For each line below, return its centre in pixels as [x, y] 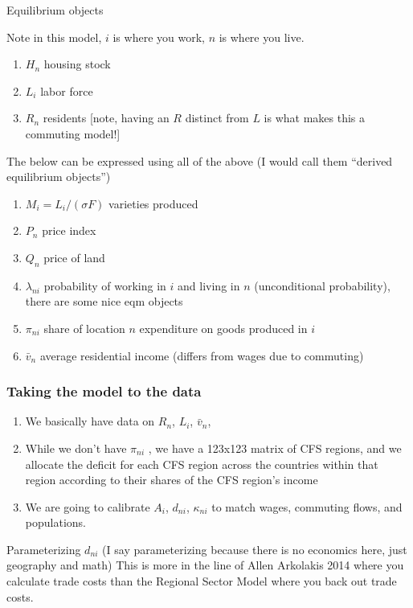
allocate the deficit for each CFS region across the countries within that [202, 464]
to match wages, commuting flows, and [307, 506]
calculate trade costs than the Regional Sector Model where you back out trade [202, 581]
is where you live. [262, 37]
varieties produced [153, 203]
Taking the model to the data [104, 391]
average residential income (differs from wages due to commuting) [202, 355]
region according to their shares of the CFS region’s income [172, 480]
